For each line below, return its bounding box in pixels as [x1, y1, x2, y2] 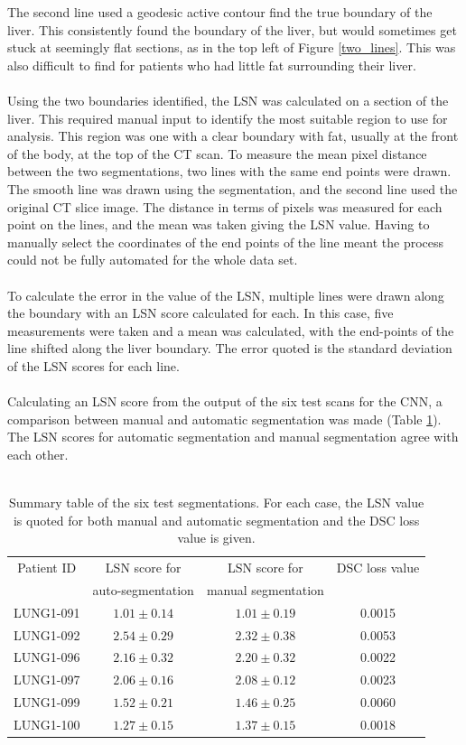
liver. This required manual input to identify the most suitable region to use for [7, 108, 448, 127]
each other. [7, 444, 69, 463]
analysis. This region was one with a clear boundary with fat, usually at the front [7, 126, 459, 145]
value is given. [177, 528, 256, 547]
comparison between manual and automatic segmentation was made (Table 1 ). [7, 409, 442, 428]
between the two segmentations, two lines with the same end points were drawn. [7, 162, 452, 181]
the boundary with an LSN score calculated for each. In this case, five [7, 303, 394, 322]
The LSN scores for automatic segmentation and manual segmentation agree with [7, 427, 459, 446]
